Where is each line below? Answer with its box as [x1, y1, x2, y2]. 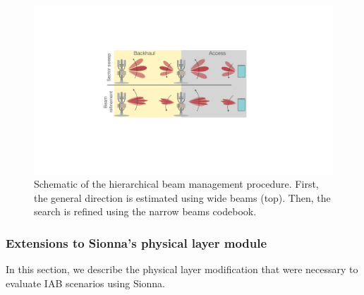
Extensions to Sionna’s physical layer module [6, 234, 267, 251]
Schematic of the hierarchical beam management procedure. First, [34, 176, 319, 191]
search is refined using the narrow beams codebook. [34, 204, 257, 219]
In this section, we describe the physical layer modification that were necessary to [6, 262, 358, 277]
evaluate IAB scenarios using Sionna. [6, 275, 166, 290]
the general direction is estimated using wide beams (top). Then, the [34, 190, 331, 205]
